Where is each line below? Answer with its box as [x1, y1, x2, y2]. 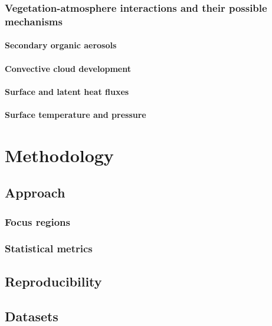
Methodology [5, 143, 114, 167]
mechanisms [5, 14, 63, 28]
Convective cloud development [5, 62, 131, 74]
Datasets [5, 307, 58, 325]
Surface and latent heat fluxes [5, 85, 129, 97]
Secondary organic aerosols [5, 39, 117, 51]
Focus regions [5, 214, 70, 229]
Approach [5, 183, 65, 202]
